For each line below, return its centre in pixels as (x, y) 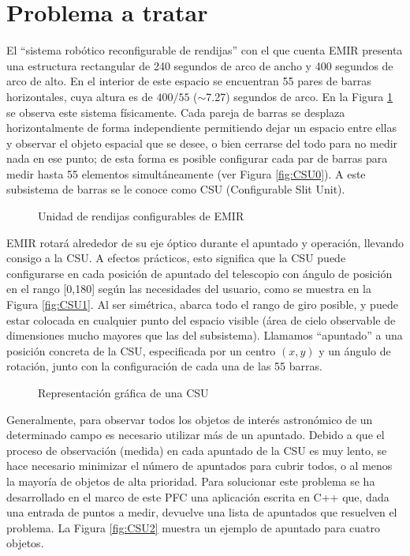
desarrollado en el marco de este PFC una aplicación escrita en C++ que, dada (198, 496)
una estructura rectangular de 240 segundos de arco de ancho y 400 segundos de (200, 65)
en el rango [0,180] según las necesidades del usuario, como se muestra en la (189, 289)
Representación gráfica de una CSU (123, 393)
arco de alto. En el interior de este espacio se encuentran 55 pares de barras (189, 81)
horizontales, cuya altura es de (80, 96)
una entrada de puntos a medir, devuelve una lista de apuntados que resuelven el (202, 512)
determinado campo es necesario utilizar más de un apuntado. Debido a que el (196, 435)
